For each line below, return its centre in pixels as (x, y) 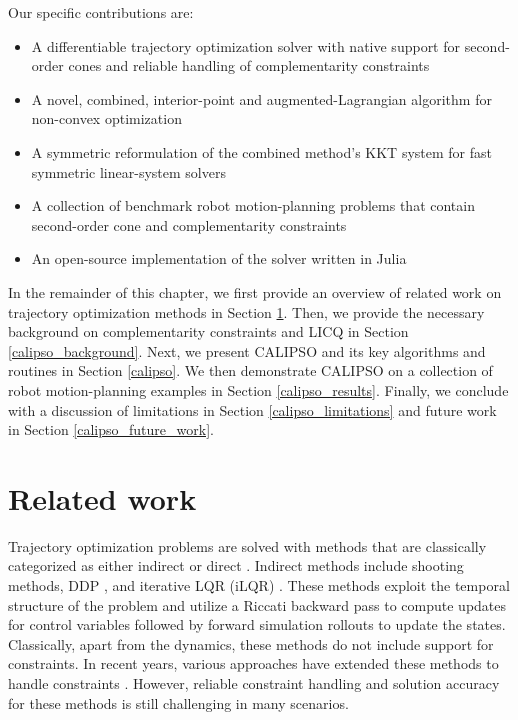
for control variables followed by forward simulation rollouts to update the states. (257, 624)
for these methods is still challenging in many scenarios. (178, 702)
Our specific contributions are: (101, 12)
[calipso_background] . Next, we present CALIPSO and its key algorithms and (247, 350)
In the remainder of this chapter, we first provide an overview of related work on (255, 291)
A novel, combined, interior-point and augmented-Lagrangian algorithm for (261, 98)
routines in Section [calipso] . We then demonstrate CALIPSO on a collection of (250, 370)
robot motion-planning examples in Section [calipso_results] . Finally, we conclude (258, 389)
